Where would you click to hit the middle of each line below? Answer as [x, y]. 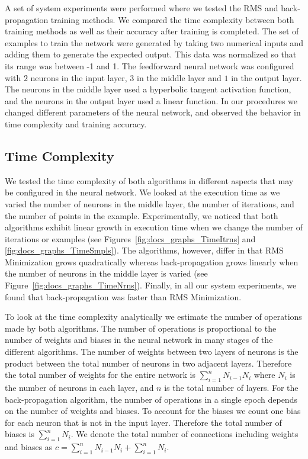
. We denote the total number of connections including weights [185, 434]
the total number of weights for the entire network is [100, 375]
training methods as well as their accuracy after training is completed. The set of [152, 31]
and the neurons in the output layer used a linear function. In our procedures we [151, 100]
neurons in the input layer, [79, 77]
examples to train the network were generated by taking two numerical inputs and [154, 42]
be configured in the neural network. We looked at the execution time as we [142, 192]
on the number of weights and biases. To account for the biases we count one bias [153, 411]
